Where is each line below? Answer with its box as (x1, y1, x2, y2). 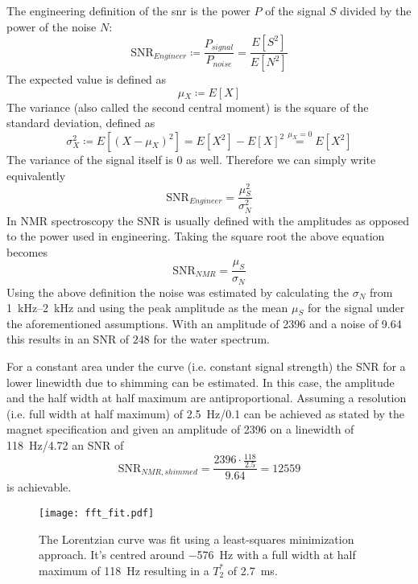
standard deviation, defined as (6, 114, 155, 131)
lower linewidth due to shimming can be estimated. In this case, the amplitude (6, 373, 395, 390)
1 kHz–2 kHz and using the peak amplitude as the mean (6, 299, 288, 316)
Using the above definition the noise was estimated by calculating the (6, 283, 349, 300)
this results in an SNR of (6, 331, 130, 348)
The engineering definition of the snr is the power (6, 2, 250, 19)
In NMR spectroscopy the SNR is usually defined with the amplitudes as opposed (6, 212, 409, 228)
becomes (6, 243, 48, 260)
